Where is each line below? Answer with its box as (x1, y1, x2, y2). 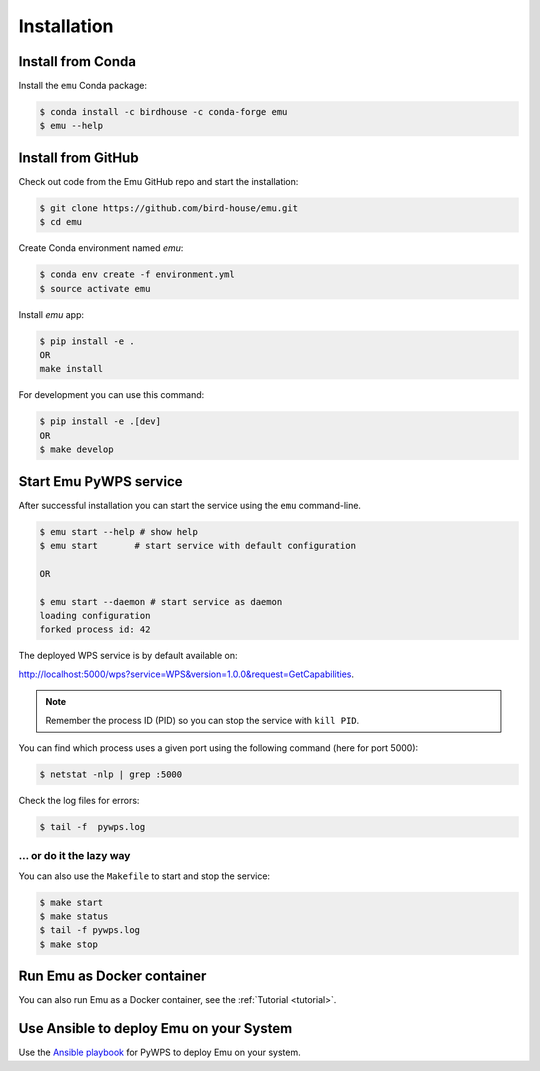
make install (39, 363, 104, 375)
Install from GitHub (18, 149, 139, 166)
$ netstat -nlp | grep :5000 (39, 768, 183, 780)
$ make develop (39, 444, 114, 455)
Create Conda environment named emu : (18, 242, 184, 254)
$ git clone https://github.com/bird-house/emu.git (39, 202, 299, 214)
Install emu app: (18, 308, 85, 320)
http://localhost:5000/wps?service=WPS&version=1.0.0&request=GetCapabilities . (18, 668, 355, 680)
